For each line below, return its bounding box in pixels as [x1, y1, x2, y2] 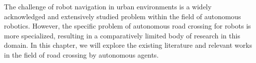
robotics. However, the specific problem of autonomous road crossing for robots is [4, 21, 251, 31]
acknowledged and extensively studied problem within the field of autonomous [4, 11, 241, 21]
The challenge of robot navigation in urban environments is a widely [4, 1, 212, 11]
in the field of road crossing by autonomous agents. [4, 49, 159, 60]
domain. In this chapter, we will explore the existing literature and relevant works [4, 40, 252, 50]
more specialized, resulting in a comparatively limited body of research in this [4, 30, 240, 40]
